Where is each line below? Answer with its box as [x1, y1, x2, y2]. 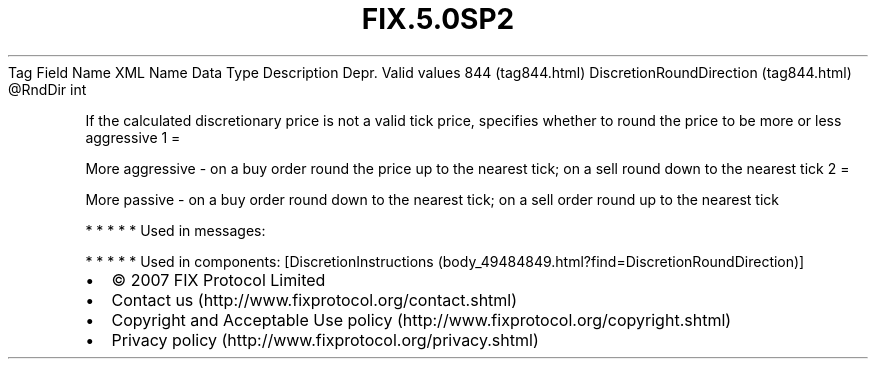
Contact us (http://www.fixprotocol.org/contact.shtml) [111, 289, 518, 310]
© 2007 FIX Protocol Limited [111, 269, 326, 290]
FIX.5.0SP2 [361, 2, 515, 36]
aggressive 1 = [85, 128, 181, 146]
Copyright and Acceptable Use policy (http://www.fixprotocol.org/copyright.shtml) [111, 309, 732, 330]
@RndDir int [8, 80, 87, 98]
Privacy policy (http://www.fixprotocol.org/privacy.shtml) [111, 329, 539, 350]
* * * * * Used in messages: [85, 221, 266, 239]
